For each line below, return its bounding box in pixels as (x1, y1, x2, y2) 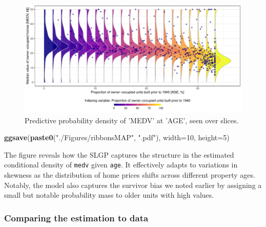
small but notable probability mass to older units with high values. (4, 190, 214, 200)
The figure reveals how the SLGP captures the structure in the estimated (4, 149, 234, 160)
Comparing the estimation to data (4, 211, 149, 224)
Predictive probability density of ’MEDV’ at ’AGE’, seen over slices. (25, 115, 239, 125)
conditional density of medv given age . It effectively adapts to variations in (4, 159, 238, 170)
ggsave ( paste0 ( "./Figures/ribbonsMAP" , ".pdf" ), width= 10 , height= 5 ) (4, 132, 230, 143)
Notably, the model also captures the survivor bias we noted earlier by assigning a (4, 179, 262, 190)
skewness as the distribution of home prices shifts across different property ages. (4, 169, 255, 180)
